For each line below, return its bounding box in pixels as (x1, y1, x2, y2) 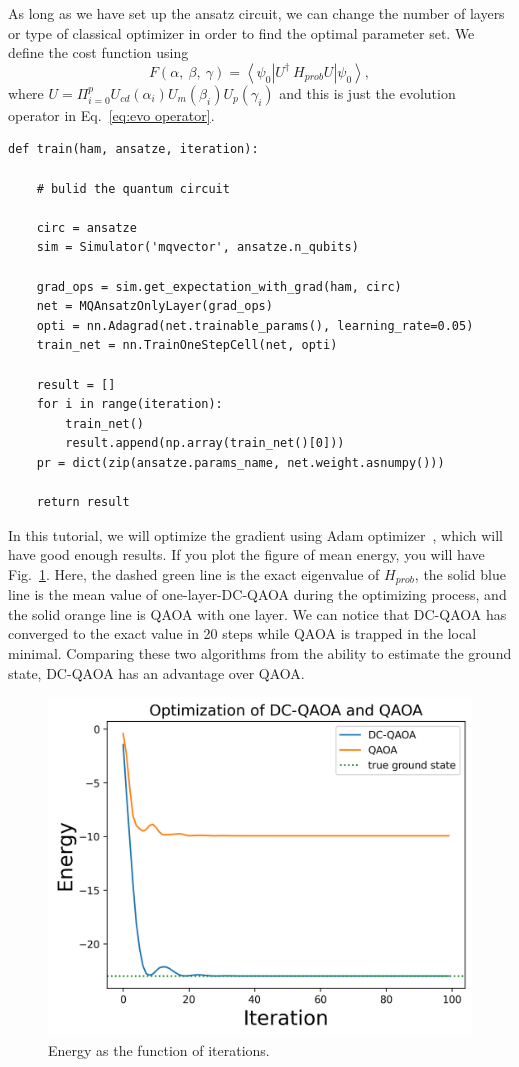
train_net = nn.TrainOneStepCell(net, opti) (36, 338, 338, 353)
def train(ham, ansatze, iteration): (8, 142, 259, 157)
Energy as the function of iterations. (48, 1039, 270, 1060)
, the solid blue (414, 563, 506, 584)
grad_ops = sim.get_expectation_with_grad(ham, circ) (36, 279, 402, 294)
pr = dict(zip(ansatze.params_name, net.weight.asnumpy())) (36, 455, 445, 470)
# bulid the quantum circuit (36, 181, 230, 196)
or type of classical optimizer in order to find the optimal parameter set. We (8, 22, 475, 43)
